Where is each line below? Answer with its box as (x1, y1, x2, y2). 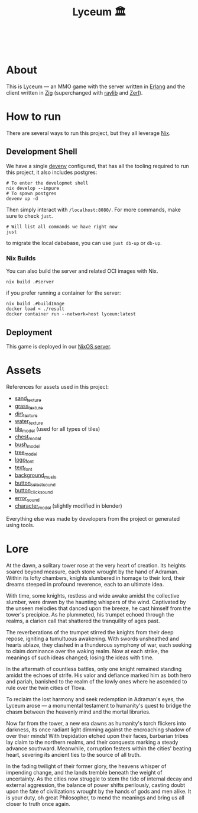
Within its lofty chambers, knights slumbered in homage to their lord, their (6, 574, 185, 581)
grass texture (14, 402, 43, 411)
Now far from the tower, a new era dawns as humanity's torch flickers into (6, 720, 186, 727)
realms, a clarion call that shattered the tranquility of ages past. (6, 617, 160, 624)
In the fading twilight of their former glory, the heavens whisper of (6, 762, 167, 770)
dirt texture (14, 410, 38, 418)
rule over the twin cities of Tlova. (6, 684, 86, 691)
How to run (6, 110, 61, 124)
